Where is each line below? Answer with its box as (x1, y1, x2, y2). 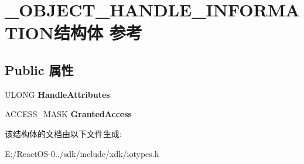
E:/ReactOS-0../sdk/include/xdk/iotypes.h (5, 147, 159, 159)
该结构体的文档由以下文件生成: (5, 127, 122, 139)
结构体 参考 (54, 20, 142, 45)
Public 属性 (5, 60, 74, 78)
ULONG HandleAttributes (5, 88, 110, 100)
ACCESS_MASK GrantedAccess (5, 108, 132, 120)
